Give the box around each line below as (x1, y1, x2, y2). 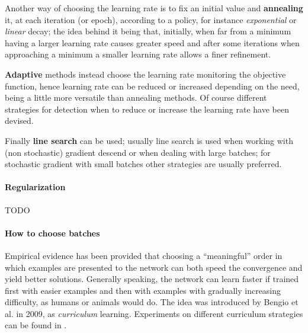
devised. (5, 114, 34, 127)
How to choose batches (5, 226, 100, 239)
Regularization (5, 181, 66, 193)
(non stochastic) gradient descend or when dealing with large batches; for (5, 146, 271, 158)
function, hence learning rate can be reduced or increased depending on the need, (5, 79, 300, 92)
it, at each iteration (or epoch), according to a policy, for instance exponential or (5, 13, 297, 25)
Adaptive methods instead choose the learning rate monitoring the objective (5, 68, 286, 80)
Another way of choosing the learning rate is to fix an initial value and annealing (5, 2, 303, 14)
